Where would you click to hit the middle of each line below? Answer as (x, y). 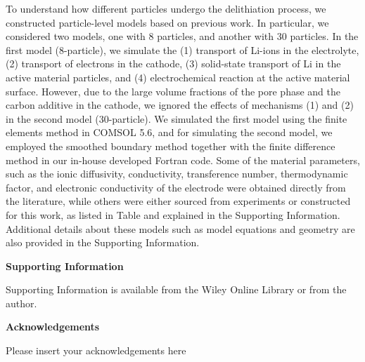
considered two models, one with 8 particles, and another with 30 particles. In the (182, 36)
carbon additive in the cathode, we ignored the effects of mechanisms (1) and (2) (180, 105)
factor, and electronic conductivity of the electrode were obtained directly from (176, 187)
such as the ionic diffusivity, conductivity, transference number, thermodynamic (177, 174)
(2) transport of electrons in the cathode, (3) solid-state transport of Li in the (173, 63)
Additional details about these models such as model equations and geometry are (180, 228)
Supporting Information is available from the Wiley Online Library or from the (176, 289)
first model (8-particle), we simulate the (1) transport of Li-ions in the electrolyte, (182, 49)
